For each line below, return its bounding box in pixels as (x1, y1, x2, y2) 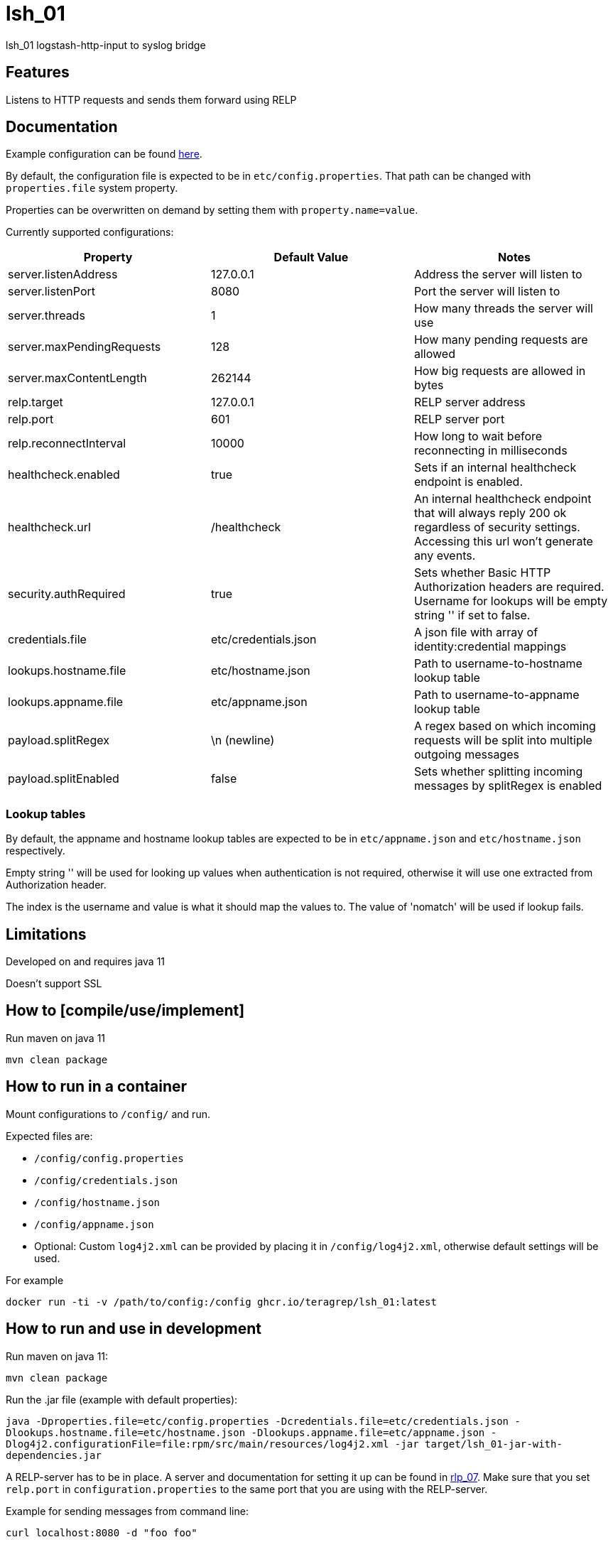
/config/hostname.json (34, 1196, 161, 1208)
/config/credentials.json (34, 1174, 178, 1186)
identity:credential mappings (413, 639, 567, 654)
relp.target (8, 395, 63, 410)
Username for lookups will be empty (413, 594, 608, 609)
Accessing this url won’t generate (413, 534, 593, 549)
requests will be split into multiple (413, 733, 592, 748)
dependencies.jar (6, 1449, 102, 1461)
